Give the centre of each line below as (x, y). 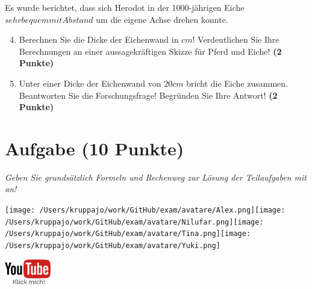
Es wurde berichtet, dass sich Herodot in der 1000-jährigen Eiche (125, 7)
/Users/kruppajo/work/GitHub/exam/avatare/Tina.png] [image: (128, 234)
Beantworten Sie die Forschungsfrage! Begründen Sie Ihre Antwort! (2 (148, 95)
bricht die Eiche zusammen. (237, 83)
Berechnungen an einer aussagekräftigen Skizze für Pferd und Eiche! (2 (150, 51)
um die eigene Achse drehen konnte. (162, 19)
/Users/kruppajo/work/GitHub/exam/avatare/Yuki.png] (113, 246)
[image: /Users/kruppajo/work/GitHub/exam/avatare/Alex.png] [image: (145, 210)
